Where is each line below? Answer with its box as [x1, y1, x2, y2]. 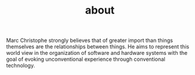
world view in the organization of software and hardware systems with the [6, 50, 188, 57]
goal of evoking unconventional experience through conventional [6, 56, 165, 63]
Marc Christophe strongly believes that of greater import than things [6, 37, 174, 44]
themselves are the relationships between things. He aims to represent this [6, 43, 190, 50]
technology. [6, 62, 36, 69]
